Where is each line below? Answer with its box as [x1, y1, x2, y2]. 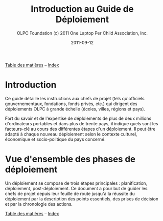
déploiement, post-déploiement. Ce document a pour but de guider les [5, 185, 148, 191]
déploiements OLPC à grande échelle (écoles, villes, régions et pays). [5, 106, 145, 111]
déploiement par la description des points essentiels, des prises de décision [5, 195, 159, 202]
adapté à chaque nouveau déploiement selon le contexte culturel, [5, 131, 137, 137]
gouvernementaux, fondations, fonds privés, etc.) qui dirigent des [5, 101, 138, 107]
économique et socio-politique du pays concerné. [5, 136, 106, 142]
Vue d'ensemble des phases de [5, 154, 136, 165]
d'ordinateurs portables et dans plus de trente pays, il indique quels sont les [5, 120, 158, 126]
